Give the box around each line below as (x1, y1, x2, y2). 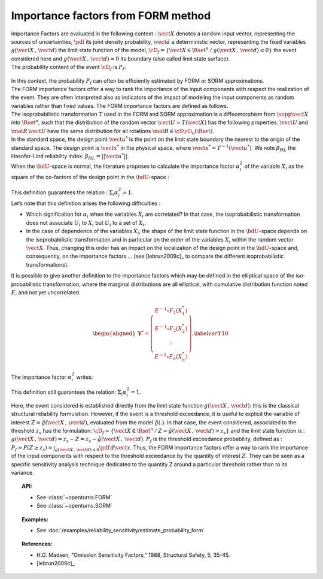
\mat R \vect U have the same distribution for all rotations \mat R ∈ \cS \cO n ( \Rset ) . (11, 127, 215, 136)
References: (22, 540, 53, 548)
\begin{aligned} (92, 330, 136, 337)
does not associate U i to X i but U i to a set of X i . (26, 219, 147, 228)
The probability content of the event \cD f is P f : (11, 64, 126, 72)
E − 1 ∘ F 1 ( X (154, 306, 182, 315)
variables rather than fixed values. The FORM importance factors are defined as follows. (11, 102, 228, 109)
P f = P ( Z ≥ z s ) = (11, 444, 53, 453)
